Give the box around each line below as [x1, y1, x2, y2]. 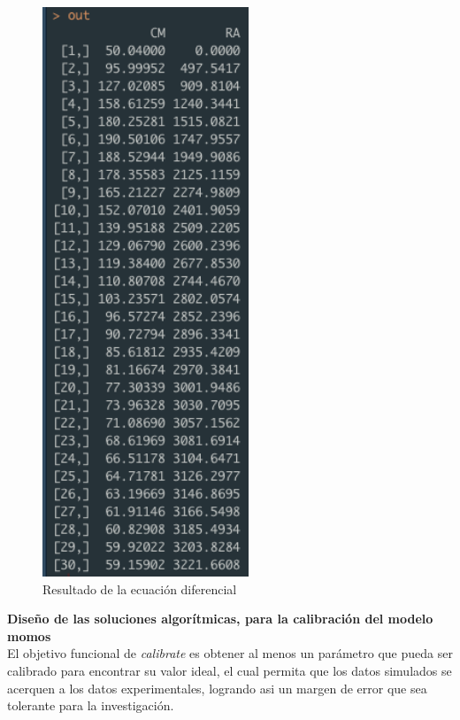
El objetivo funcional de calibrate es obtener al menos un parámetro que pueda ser [7, 644, 453, 662]
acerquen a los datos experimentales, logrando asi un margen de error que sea [7, 678, 427, 697]
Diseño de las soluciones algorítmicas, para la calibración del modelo [7, 609, 433, 628]
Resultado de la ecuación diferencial [42, 579, 237, 598]
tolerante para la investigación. [7, 696, 174, 715]
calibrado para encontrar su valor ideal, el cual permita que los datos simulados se [7, 662, 452, 679]
